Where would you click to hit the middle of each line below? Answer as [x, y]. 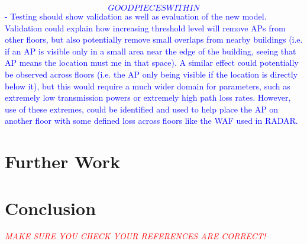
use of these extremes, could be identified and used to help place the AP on [142, 109]
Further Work [62, 161]
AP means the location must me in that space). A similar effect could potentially [152, 62]
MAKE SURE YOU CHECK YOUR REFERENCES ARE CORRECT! [135, 236]
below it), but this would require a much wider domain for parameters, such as [148, 86]
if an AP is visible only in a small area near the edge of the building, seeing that [151, 51]
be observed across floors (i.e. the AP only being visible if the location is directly [151, 74]
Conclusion [51, 208]
